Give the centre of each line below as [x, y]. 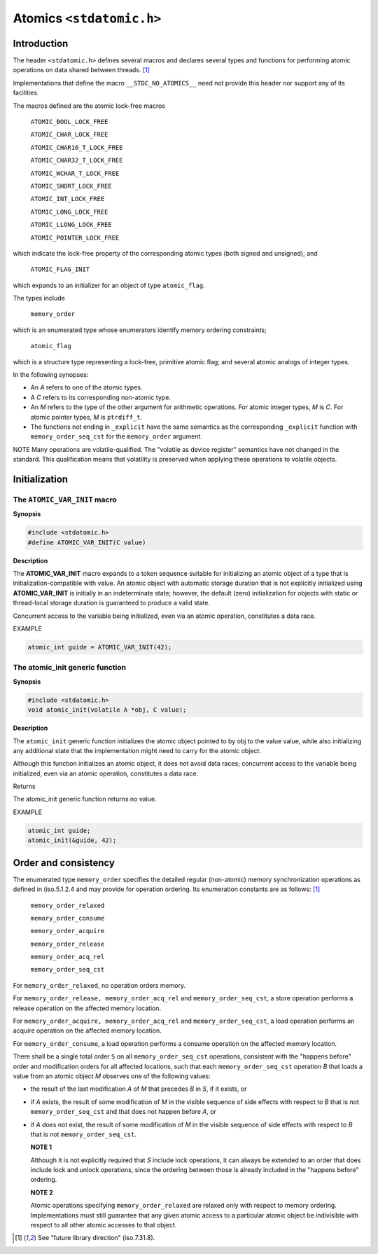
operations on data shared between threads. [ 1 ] [82, 70]
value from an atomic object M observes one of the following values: [112, 1076]
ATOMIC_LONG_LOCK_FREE [69, 212]
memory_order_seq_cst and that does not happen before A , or [124, 1112]
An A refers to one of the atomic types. [86, 387]
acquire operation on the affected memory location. [87, 1031]
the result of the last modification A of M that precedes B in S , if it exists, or [139, 1089]
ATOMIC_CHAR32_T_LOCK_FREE [77, 160]
